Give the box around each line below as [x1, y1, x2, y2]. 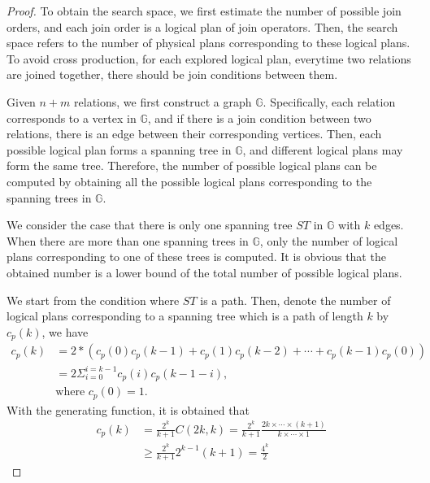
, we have [41, 323, 89, 340]
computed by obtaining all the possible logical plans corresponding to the [7, 172, 372, 189]
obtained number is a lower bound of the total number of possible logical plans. [7, 263, 402, 281]
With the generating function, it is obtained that [7, 401, 250, 418]
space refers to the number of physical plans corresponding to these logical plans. [7, 34, 410, 51]
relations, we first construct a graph [74, 93, 252, 110]
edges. [373, 216, 404, 233]
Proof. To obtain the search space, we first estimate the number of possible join [7, 2, 402, 19]
